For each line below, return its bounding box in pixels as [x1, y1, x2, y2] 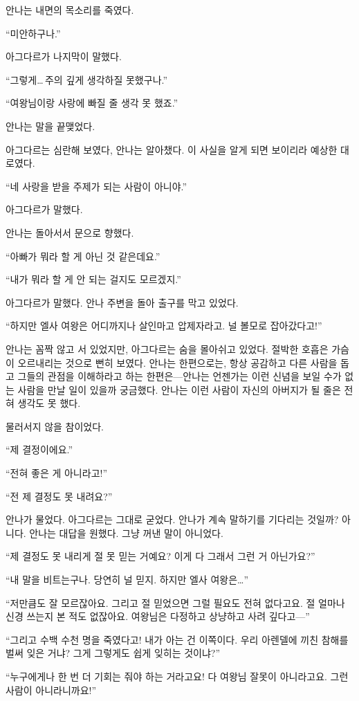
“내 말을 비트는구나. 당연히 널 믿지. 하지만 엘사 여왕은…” [6, 572, 249, 587]
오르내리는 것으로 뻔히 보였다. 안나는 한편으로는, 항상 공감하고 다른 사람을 [17, 355, 338, 370]
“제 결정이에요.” [6, 442, 73, 457]
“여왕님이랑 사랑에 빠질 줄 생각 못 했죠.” [6, 95, 178, 110]
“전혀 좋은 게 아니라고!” [6, 466, 108, 480]
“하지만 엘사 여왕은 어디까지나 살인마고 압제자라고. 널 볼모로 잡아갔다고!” [6, 318, 322, 333]
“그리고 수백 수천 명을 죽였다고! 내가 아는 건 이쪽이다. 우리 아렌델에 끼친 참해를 [6, 632, 349, 646]
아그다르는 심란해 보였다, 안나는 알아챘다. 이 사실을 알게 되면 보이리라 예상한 [6, 142, 338, 156]
